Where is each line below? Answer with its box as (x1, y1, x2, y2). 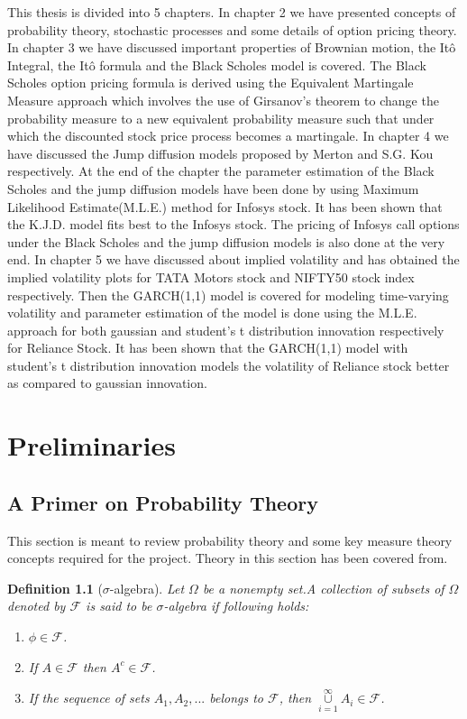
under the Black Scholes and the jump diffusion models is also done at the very (7, 232, 445, 251)
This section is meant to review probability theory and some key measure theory (7, 530, 453, 549)
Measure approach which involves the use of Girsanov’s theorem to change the (7, 90, 439, 109)
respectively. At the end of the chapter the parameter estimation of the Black (7, 161, 435, 180)
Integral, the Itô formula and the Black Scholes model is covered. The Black (7, 55, 426, 74)
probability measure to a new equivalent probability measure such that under (7, 108, 435, 127)
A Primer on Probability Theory (7, 488, 318, 516)
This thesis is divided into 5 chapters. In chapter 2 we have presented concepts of (7, 3, 456, 21)
